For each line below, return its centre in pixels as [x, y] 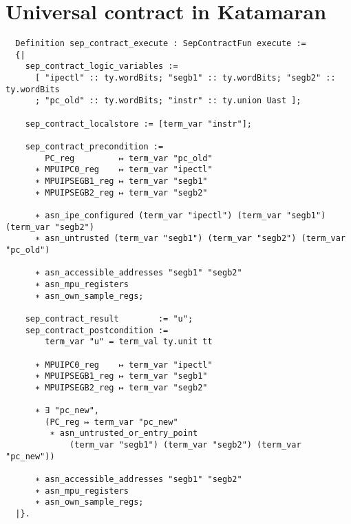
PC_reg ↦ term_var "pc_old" [129, 158]
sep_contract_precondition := [94, 147]
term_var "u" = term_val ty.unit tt [129, 342]
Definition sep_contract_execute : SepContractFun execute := [161, 44]
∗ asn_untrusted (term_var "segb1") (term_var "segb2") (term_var [190, 239]
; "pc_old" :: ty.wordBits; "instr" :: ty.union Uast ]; [168, 101]
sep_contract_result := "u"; [109, 318]
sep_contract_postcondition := [97, 330]
